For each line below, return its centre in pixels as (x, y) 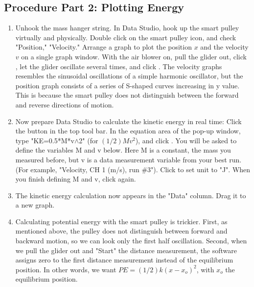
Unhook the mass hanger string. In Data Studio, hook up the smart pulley (127, 28)
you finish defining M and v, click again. (76, 179)
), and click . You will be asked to (186, 140)
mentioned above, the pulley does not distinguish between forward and (121, 231)
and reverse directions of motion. (65, 104)
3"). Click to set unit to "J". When (199, 169)
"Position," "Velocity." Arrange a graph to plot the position (104, 47)
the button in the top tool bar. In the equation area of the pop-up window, (128, 131)
